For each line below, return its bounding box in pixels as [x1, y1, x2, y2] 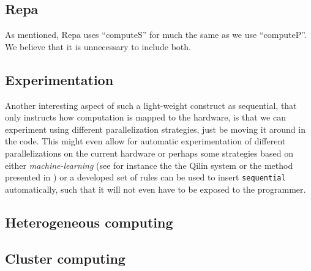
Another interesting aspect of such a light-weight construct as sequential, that [5, 98, 297, 111]
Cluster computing [5, 248, 126, 267]
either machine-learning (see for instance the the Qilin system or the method [5, 158, 293, 171]
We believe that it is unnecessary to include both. [5, 40, 191, 53]
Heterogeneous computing [5, 212, 173, 231]
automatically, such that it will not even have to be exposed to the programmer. [5, 182, 306, 195]
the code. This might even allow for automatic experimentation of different [5, 135, 286, 147]
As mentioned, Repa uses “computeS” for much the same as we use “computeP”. [5, 28, 307, 41]
